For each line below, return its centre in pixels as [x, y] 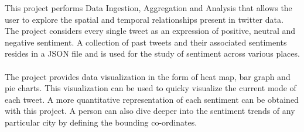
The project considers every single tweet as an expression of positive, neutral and [150, 31]
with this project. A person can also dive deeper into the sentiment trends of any [150, 111]
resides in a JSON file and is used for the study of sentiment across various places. [152, 53]
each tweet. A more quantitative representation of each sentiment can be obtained [152, 99]
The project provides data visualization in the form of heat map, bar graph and [148, 76]
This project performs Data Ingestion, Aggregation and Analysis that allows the [148, 8]
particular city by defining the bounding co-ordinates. [101, 122]
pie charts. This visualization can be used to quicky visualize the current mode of [151, 88]
